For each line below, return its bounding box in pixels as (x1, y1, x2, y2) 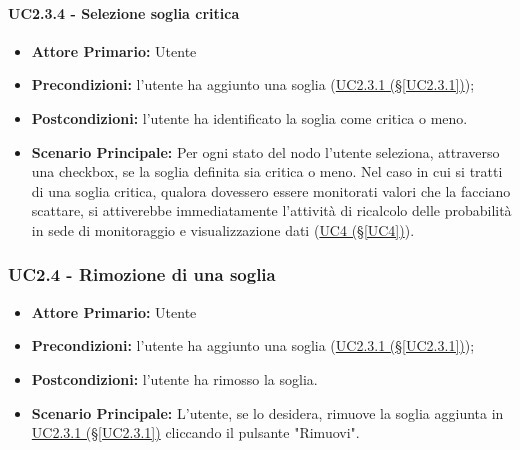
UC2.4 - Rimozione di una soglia (8, 262, 276, 287)
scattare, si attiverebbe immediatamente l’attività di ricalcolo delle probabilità (31, 200, 512, 221)
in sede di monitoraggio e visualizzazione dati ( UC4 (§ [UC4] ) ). (31, 219, 415, 240)
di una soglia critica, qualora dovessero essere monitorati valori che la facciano (31, 180, 511, 201)
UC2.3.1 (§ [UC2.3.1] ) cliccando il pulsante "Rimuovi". (31, 422, 360, 443)
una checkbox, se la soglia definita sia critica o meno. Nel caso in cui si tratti (31, 161, 503, 182)
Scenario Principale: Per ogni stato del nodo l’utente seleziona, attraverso (31, 141, 500, 162)
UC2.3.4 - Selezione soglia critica (8, 2, 240, 23)
